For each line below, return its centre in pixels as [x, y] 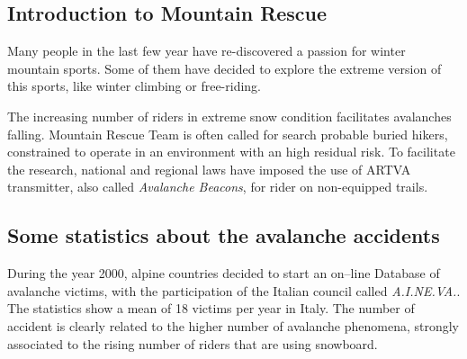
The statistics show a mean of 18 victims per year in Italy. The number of [211, 308]
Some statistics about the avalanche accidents [224, 235]
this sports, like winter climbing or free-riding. [135, 86]
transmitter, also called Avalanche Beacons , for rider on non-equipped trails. [218, 187]
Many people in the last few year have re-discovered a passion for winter [207, 51]
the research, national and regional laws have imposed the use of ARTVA [209, 169]
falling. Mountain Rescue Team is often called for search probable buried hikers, [228, 134]
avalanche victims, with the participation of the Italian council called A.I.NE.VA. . [234, 290]
